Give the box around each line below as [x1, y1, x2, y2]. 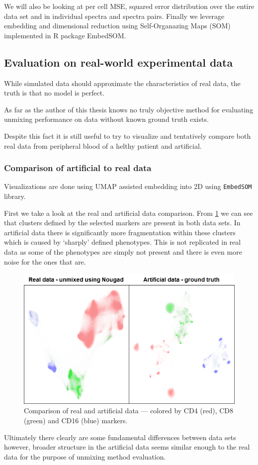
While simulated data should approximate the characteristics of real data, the [4, 78, 241, 88]
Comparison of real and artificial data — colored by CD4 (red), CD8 [24, 405, 234, 416]
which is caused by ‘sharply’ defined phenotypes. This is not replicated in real [4, 237, 241, 247]
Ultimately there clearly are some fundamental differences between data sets [4, 432, 236, 442]
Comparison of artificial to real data [4, 162, 152, 174]
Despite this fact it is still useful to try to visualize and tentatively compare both [4, 130, 251, 141]
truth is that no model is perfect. [4, 88, 105, 98]
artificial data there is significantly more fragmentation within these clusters [4, 227, 236, 237]
